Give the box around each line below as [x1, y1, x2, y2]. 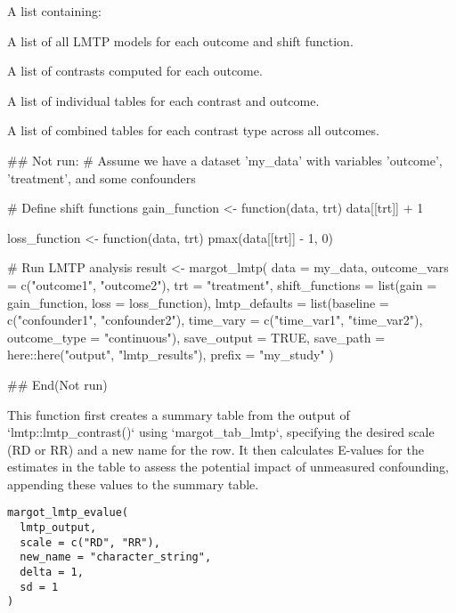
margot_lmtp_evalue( [7, 506, 129, 520]
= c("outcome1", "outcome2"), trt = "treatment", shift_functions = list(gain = [7, 275, 437, 294]
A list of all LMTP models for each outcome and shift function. [7, 31, 354, 50]
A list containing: [7, 2, 102, 20]
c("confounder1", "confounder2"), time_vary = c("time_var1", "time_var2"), [7, 311, 423, 329]
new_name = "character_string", [20, 551, 212, 564]
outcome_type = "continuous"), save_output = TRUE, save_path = [7, 327, 386, 346]
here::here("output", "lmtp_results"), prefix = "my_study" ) [7, 345, 334, 364]
